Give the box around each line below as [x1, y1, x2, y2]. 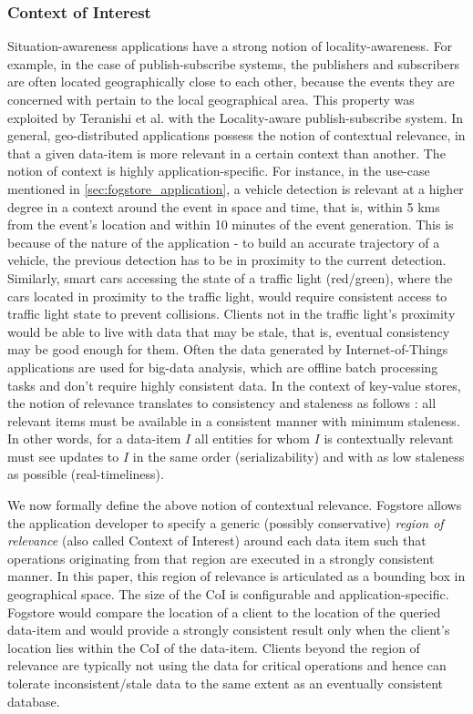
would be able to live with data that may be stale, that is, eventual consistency [7, 321, 450, 341]
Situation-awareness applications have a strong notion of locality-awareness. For [7, 36, 453, 56]
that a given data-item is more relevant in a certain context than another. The [7, 143, 446, 162]
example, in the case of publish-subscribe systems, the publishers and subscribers [7, 54, 460, 73]
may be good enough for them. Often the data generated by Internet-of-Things [7, 340, 448, 359]
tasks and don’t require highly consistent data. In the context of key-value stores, [7, 375, 461, 394]
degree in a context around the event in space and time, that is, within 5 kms [7, 197, 440, 216]
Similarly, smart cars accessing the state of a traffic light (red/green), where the [7, 268, 453, 287]
